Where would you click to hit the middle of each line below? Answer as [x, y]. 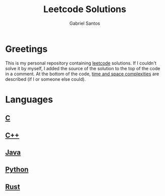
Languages [29, 99]
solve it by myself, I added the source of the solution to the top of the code [83, 68]
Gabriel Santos [85, 23]
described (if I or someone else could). [45, 79]
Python [17, 169]
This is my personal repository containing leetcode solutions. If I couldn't [81, 63]
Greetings [26, 49]
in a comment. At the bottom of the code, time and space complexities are [82, 74]
